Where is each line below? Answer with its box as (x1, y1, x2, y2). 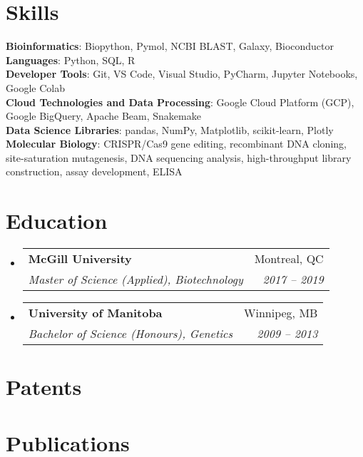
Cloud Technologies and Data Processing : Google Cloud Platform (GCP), (6, 94, 354, 109)
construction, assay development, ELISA (6, 164, 183, 179)
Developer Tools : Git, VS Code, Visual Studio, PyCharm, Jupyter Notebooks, (6, 66, 358, 81)
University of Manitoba (28, 304, 163, 322)
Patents (6, 372, 82, 401)
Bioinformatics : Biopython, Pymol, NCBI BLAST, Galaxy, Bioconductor (6, 38, 334, 53)
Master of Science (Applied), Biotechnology (28, 271, 243, 288)
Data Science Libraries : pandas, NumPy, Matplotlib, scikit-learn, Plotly (6, 122, 334, 137)
